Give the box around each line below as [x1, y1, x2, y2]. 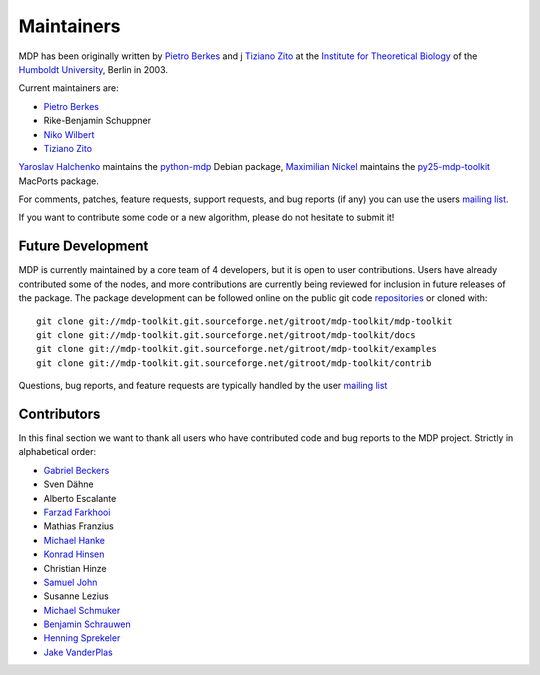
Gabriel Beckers [43, 464, 110, 476]
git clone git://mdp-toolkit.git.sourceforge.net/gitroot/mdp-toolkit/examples [36, 343, 437, 355]
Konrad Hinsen [43, 548, 105, 560]
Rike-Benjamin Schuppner [43, 115, 152, 127]
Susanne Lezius [43, 590, 109, 602]
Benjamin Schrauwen [43, 618, 132, 630]
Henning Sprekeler [43, 632, 121, 644]
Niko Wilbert [43, 128, 95, 140]
